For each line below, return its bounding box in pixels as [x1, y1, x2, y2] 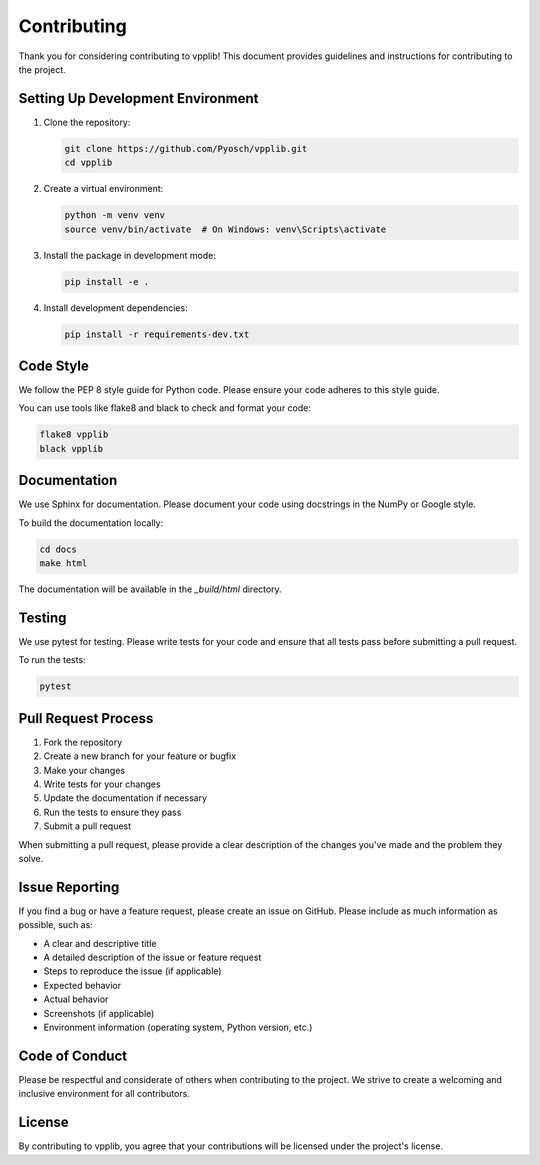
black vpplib [39, 443, 104, 454]
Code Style [18, 357, 89, 374]
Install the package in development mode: [43, 249, 217, 261]
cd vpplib [64, 157, 113, 169]
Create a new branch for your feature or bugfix [43, 750, 237, 762]
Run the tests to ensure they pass [43, 806, 182, 818]
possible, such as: [18, 919, 94, 931]
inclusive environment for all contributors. [18, 1088, 190, 1100]
